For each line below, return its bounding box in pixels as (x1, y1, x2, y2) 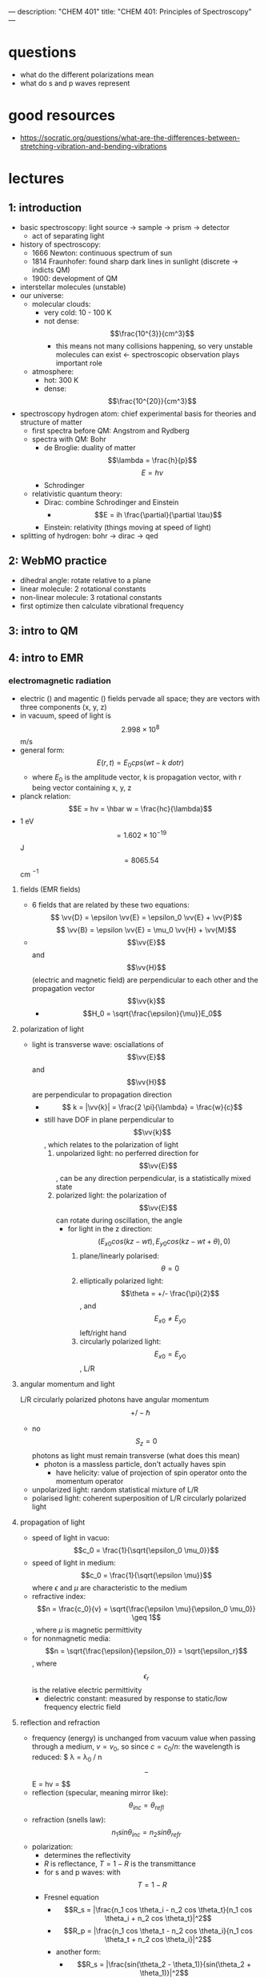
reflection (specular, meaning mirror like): (31, 1787, 169, 1797)
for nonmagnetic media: (31, 1634, 111, 1643)
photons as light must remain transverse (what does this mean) (31, 1450, 240, 1460)
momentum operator (55, 1476, 124, 1485)
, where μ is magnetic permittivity (31, 1625, 142, 1634)
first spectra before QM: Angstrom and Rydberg (31, 425, 190, 435)
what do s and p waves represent (19, 78, 130, 87)
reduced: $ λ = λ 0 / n (31, 1752, 102, 1763)
